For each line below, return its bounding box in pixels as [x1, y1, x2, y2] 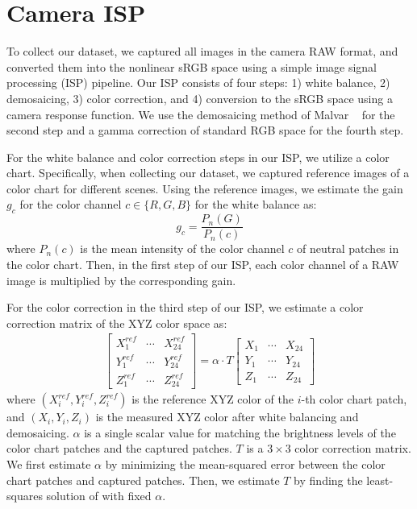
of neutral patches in [297, 240, 399, 257]
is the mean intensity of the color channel [80, 240, 285, 257]
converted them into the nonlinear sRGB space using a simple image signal [6, 58, 377, 75]
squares [6, 487, 43, 504]
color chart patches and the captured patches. [6, 440, 232, 457]
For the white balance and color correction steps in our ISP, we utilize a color [6, 148, 390, 165]
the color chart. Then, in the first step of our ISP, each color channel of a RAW [6, 255, 399, 272]
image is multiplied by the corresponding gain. [6, 271, 236, 288]
